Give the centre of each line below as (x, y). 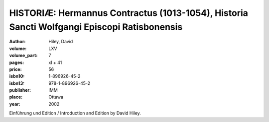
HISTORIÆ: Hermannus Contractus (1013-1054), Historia (129, 13)
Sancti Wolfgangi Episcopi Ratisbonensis (96, 27)
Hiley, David (61, 42)
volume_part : (23, 56)
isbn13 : (17, 83)
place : (16, 97)
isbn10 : (17, 76)
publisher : (20, 90)
